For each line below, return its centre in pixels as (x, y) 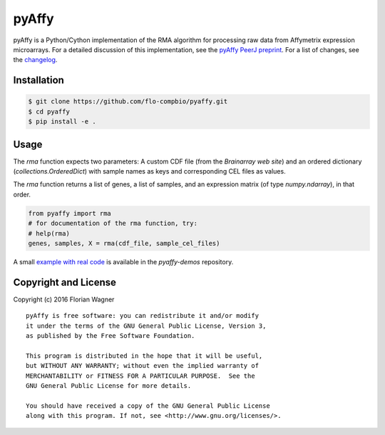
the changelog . (35, 60)
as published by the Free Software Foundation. (111, 336)
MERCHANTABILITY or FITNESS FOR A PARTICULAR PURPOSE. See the (141, 376)
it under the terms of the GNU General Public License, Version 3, (146, 326)
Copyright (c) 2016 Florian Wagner (64, 299)
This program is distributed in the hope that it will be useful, (144, 356)
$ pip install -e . (62, 122)
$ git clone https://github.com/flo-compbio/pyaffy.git (128, 101)
